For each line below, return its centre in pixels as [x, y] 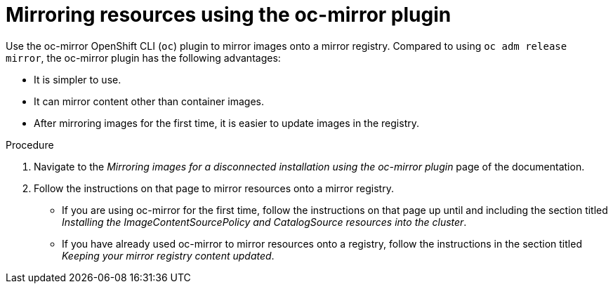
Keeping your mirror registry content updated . [168, 255]
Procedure [30, 144]
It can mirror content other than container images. [149, 101]
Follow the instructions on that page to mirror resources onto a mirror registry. [214, 188]
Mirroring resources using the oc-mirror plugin [229, 15]
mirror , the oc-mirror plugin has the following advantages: [143, 58]
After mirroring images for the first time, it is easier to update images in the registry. [226, 123]
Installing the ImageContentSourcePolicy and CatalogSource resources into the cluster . [264, 222]
